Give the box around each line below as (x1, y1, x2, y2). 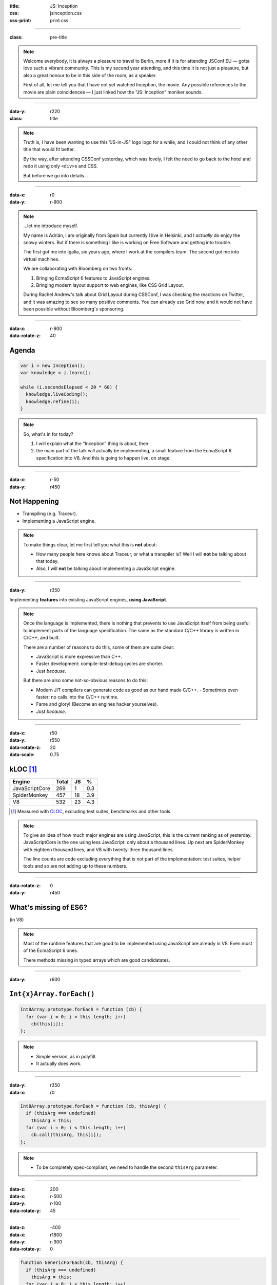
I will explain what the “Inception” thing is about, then (36, 440, 149, 447)
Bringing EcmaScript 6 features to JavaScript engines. (36, 275, 151, 281)
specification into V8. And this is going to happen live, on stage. (36, 455, 171, 461)
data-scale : (9, 751, 35, 758)
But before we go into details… (23, 172, 88, 178)
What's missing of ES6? (9, 903, 87, 912)
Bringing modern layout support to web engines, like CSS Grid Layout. (36, 282, 184, 288)
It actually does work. (36, 1060, 82, 1067)
